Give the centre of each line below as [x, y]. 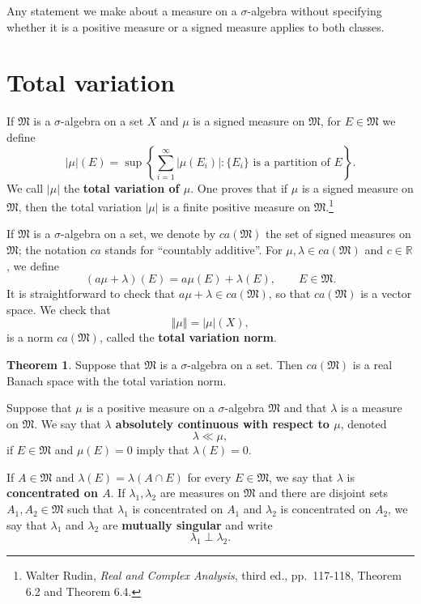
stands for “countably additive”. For [193, 249]
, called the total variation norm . [188, 337]
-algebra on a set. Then [245, 364]
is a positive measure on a [150, 408]
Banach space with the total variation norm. [117, 380]
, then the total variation [80, 206]
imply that [163, 450]
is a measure [372, 408]
